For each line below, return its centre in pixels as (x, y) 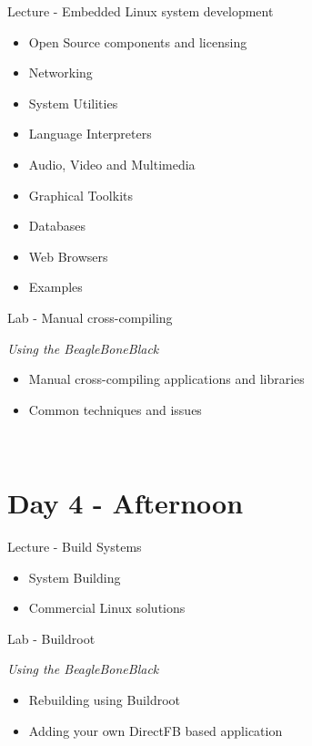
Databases (57, 226)
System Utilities (73, 103)
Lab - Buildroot (51, 638)
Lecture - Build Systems (75, 547)
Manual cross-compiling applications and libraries (166, 379)
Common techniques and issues (115, 409)
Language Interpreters (90, 134)
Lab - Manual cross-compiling (90, 317)
